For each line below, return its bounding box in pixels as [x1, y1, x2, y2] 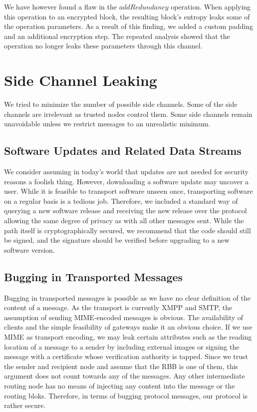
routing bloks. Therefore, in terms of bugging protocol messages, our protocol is [4, 390, 248, 401]
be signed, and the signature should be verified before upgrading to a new [4, 235, 230, 245]
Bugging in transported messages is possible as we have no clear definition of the [4, 292, 251, 303]
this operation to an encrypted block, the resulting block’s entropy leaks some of [4, 11, 250, 21]
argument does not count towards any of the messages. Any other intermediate [4, 371, 245, 381]
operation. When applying [171, 1, 251, 11]
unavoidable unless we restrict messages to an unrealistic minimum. [4, 118, 211, 129]
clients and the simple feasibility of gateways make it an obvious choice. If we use [4, 322, 253, 332]
